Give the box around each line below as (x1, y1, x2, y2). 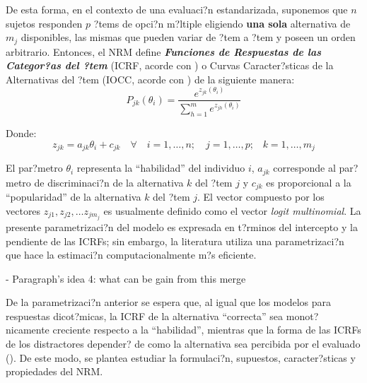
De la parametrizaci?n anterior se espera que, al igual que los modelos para (6, 295, 331, 310)
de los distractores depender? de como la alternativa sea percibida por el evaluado (6, 336, 361, 351)
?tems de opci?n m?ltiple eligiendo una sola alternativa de (93, 16, 351, 30)
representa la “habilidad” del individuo (76, 160, 245, 175)
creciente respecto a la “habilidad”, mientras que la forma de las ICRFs (52, 322, 361, 337)
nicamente (6, 322, 49, 337)
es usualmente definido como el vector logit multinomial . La (103, 203, 361, 218)
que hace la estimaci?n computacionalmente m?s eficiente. (6, 247, 257, 262)
